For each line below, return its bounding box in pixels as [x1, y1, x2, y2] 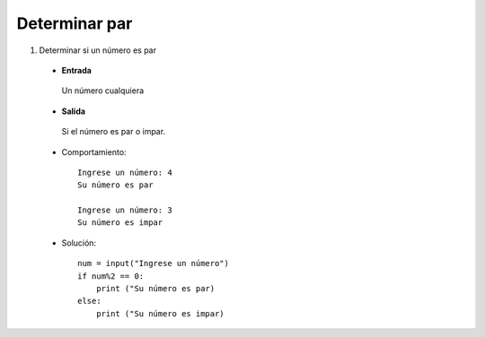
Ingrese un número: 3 [77, 205, 172, 215]
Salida [61, 106, 85, 117]
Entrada [61, 65, 92, 75]
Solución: [61, 238, 97, 248]
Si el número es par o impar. [61, 126, 166, 137]
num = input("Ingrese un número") [77, 258, 229, 269]
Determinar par [16, 13, 133, 33]
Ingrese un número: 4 [77, 167, 172, 177]
